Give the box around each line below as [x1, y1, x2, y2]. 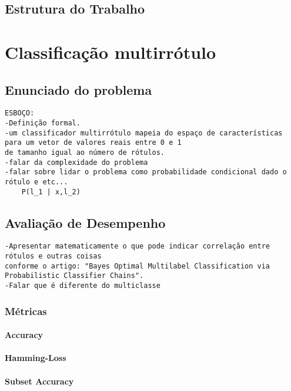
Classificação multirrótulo [5, 39, 216, 64]
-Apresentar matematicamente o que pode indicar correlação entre [5, 242, 270, 251]
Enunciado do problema [5, 80, 152, 98]
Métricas [5, 303, 47, 318]
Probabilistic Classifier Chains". [5, 271, 144, 280]
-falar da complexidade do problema [5, 158, 148, 167]
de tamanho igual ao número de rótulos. [5, 148, 165, 157]
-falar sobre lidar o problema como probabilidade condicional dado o [5, 168, 287, 177]
